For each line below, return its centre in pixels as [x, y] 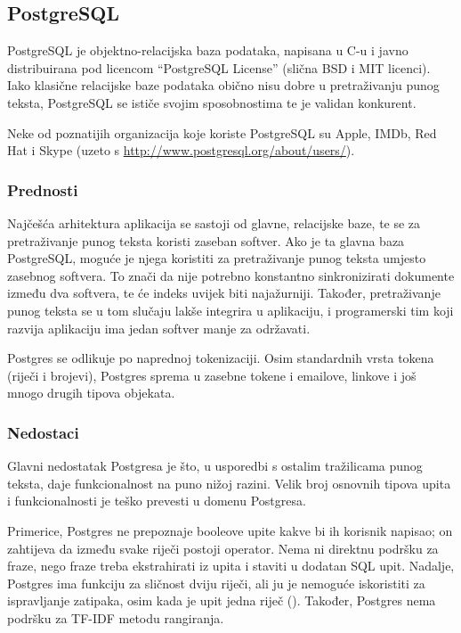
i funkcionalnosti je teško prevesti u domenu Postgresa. [157, 501]
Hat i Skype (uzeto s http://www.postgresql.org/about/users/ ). [181, 150]
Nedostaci [43, 432]
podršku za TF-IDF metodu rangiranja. [116, 617]
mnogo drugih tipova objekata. [91, 393]
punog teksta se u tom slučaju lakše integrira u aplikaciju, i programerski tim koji [230, 310]
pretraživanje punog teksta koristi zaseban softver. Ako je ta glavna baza [206, 240]
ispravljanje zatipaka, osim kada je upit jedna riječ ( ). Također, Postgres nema [222, 600]
